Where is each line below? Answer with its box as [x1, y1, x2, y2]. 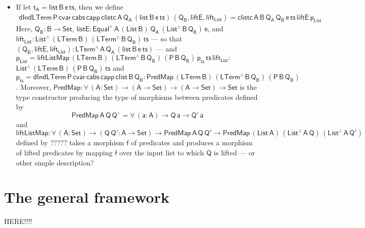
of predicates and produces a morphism [131, 137, 253, 148]
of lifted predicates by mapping [16, 147, 113, 157]
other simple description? [16, 157, 94, 167]
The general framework [4, 187, 169, 207]
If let [16, 2, 31, 12]
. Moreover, [16, 82, 52, 92]
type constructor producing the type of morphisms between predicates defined [16, 91, 258, 102]
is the [240, 82, 257, 92]
